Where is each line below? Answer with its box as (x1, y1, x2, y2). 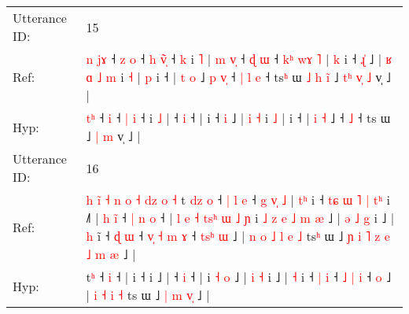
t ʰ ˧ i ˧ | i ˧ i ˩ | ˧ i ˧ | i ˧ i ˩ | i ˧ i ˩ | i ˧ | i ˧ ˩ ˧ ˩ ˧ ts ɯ (86, 109, 391, 127)
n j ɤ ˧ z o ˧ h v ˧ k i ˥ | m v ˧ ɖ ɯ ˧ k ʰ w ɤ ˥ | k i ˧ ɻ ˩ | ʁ (86, 50, 392, 68)
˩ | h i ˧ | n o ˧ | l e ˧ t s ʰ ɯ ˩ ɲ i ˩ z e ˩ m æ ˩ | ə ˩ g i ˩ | (86, 209, 395, 227)
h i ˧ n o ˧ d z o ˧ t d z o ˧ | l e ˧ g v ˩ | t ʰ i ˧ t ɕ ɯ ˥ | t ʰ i (86, 190, 390, 209)
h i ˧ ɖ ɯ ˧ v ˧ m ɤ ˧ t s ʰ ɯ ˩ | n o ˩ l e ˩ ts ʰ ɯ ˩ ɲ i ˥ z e (86, 227, 390, 245)
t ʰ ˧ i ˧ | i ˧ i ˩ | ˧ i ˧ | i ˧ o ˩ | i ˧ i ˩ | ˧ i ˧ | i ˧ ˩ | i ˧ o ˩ (86, 268, 392, 286)
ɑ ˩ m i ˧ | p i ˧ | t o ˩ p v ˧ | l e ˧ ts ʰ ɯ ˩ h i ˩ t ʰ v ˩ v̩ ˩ (86, 68, 391, 86)
